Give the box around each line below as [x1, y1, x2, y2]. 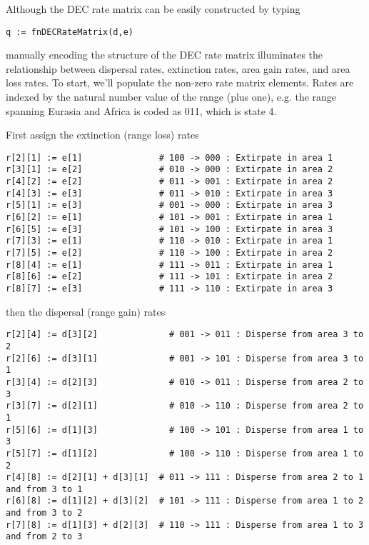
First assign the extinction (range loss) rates [6, 127, 199, 142]
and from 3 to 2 [6, 508, 83, 519]
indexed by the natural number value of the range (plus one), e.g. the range [6, 89, 337, 104]
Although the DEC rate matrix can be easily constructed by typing [6, 1, 300, 16]
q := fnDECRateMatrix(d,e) [6, 26, 133, 37]
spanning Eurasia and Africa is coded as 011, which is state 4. [6, 103, 277, 118]
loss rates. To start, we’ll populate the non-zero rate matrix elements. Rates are [6, 75, 354, 90]
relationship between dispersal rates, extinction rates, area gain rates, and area [6, 61, 350, 76]
